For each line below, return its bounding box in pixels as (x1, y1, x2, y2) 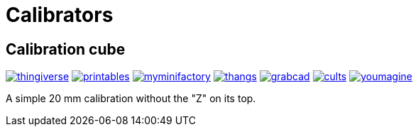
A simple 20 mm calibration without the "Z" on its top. (6, 92, 256, 105)
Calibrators (6, 3, 114, 27)
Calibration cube (6, 40, 126, 58)
